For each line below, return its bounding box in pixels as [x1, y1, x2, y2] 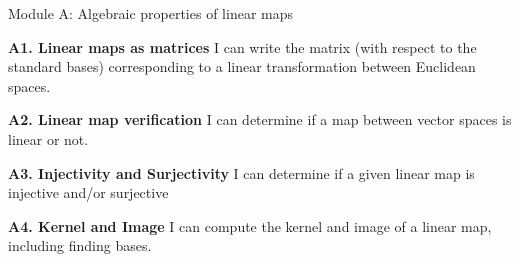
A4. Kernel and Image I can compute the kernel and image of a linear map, [8, 215, 492, 236]
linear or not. [8, 128, 89, 149]
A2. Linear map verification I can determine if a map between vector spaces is [8, 109, 512, 130]
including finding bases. [8, 235, 152, 256]
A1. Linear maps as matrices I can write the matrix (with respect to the [8, 36, 477, 57]
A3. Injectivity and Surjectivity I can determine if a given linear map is [8, 162, 475, 183]
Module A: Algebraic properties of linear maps [8, 3, 293, 23]
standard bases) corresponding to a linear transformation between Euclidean [8, 56, 476, 77]
